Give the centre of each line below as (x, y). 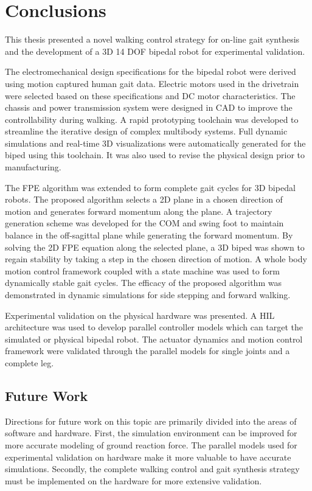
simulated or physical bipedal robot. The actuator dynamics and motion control (154, 339)
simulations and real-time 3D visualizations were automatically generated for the (155, 143)
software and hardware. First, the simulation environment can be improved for (151, 433)
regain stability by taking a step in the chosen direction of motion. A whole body (156, 259)
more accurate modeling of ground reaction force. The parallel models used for (151, 444)
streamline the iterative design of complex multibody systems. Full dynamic (146, 131)
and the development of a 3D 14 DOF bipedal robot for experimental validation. (155, 51)
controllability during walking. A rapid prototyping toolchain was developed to (152, 119)
